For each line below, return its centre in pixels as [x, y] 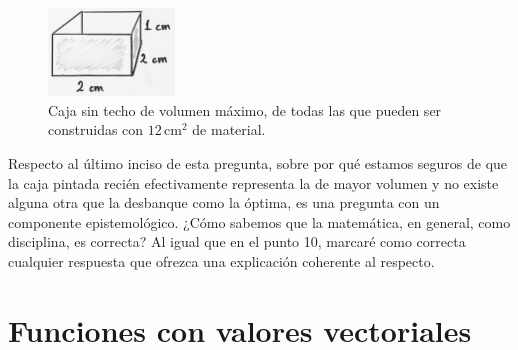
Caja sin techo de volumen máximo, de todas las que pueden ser [245, 109]
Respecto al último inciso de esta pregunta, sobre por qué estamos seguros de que [258, 162]
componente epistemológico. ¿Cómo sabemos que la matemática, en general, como [259, 221]
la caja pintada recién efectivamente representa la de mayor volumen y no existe [253, 182]
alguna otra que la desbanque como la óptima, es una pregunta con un [224, 202]
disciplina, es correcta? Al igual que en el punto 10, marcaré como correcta [237, 241]
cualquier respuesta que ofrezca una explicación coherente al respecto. [221, 260]
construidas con [96, 129]
